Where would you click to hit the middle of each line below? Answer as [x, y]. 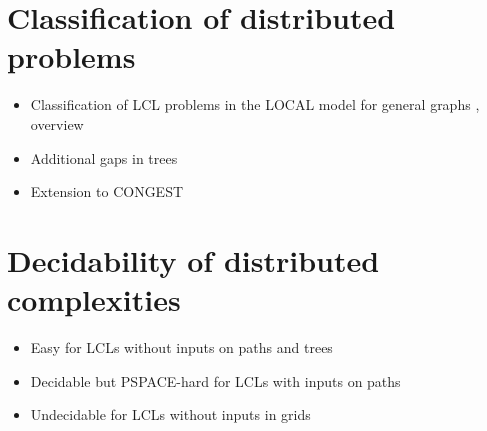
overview [57, 123]
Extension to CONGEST [107, 191]
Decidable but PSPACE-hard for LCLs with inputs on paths [215, 380]
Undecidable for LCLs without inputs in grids [170, 414]
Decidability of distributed [193, 259]
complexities [94, 299]
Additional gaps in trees [104, 157]
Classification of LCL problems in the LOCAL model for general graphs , [255, 104]
